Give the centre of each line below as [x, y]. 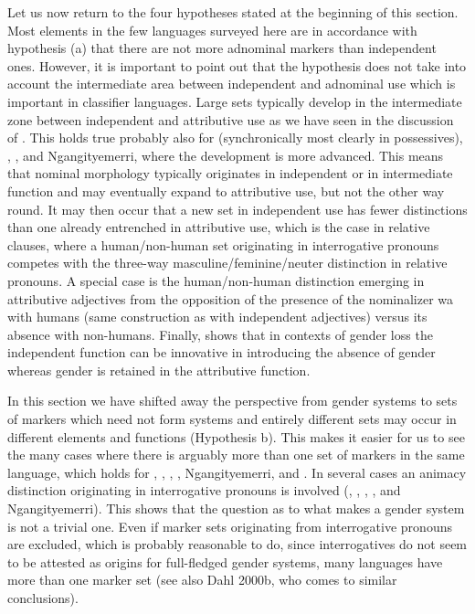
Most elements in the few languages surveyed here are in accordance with [212, 30]
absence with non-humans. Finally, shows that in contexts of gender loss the [220, 334]
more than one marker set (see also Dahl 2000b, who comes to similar [202, 580]
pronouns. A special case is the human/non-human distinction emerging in [216, 280]
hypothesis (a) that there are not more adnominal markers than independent [222, 48]
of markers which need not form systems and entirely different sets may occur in [232, 419]
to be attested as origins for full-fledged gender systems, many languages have [225, 561]
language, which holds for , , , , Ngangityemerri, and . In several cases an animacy [237, 472]
